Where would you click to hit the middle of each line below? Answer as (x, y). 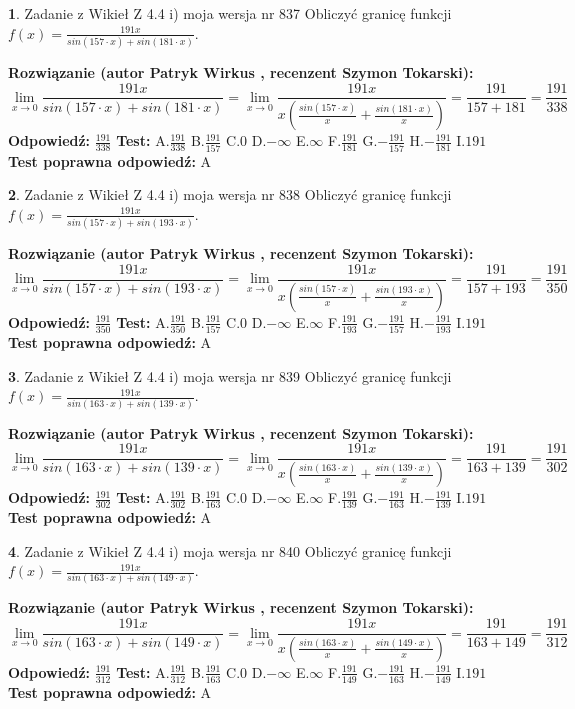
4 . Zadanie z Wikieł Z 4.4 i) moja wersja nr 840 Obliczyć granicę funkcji (230, 550)
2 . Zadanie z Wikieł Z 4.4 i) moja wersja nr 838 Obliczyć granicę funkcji (230, 194)
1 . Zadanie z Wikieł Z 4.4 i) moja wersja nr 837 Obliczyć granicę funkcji (230, 13)
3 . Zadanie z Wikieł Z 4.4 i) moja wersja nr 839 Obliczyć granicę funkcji (230, 375)
